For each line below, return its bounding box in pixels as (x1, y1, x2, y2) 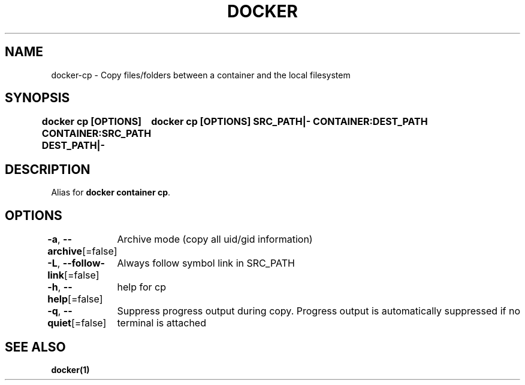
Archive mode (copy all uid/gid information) (117, 233, 313, 246)
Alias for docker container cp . (51, 187, 171, 198)
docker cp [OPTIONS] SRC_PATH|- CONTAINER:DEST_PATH (151, 115, 428, 128)
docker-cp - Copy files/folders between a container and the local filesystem (51, 69, 351, 80)
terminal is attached (117, 317, 206, 329)
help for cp (117, 281, 166, 294)
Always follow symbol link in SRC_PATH (117, 257, 295, 270)
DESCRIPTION (5, 161, 90, 177)
